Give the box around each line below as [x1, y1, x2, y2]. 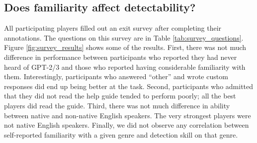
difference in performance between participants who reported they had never [4, 51, 237, 62]
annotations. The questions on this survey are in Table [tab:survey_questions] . [4, 32, 244, 43]
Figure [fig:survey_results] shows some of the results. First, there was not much [4, 42, 247, 52]
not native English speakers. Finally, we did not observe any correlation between [4, 120, 249, 130]
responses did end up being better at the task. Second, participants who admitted [4, 81, 254, 91]
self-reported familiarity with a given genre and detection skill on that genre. [4, 129, 238, 140]
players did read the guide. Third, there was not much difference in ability [4, 100, 230, 110]
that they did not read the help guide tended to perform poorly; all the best [4, 91, 236, 101]
